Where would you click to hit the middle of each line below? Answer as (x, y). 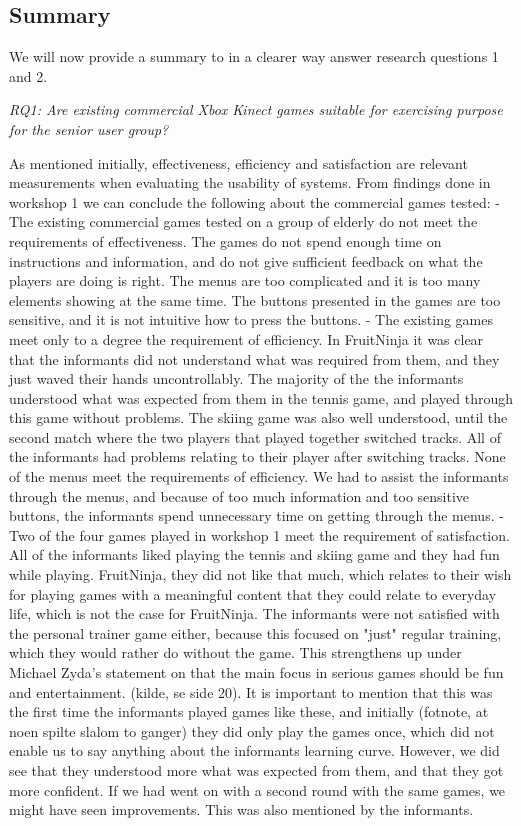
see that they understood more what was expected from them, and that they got (256, 769)
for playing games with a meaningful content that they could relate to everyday (253, 593)
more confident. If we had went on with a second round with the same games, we (257, 789)
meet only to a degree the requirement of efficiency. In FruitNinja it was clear (246, 338)
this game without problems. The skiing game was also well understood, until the (258, 417)
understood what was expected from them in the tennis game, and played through (261, 397)
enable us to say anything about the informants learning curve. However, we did (254, 750)
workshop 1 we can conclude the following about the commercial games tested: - (255, 201)
